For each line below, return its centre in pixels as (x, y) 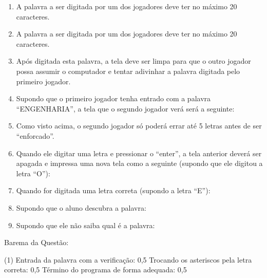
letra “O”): (33, 173)
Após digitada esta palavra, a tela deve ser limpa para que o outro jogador (133, 61)
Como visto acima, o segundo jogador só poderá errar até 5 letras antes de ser (139, 126)
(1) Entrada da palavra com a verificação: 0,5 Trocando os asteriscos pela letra (128, 259)
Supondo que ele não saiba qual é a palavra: (85, 225)
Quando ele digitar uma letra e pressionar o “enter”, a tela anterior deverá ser (139, 153)
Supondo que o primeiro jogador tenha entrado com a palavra (113, 98)
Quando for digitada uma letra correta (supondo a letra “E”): (113, 190)
